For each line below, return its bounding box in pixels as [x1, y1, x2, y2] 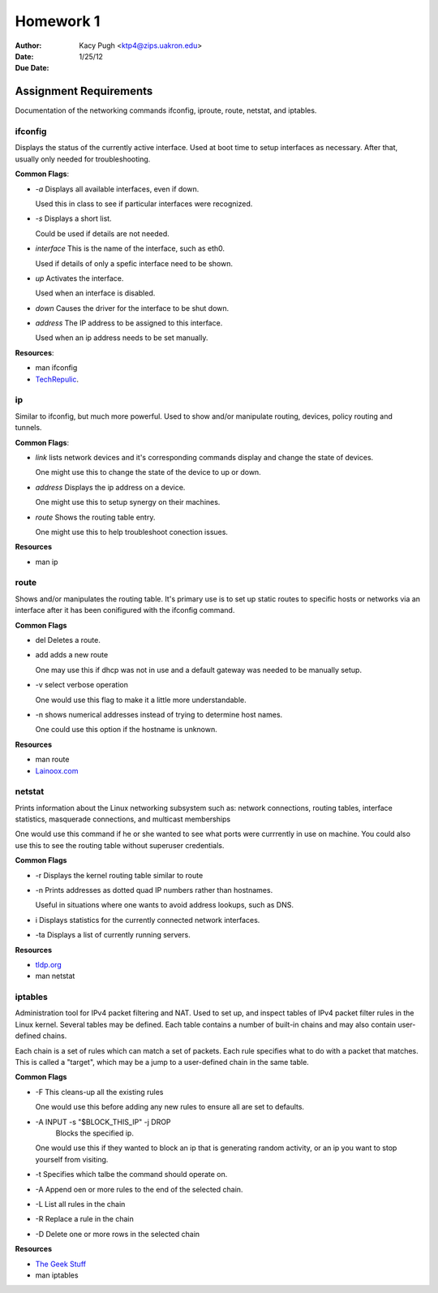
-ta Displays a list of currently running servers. [35, 930, 191, 940]
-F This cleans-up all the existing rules [35, 1087, 164, 1097]
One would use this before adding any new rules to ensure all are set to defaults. [35, 1102, 304, 1112]
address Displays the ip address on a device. [35, 482, 186, 492]
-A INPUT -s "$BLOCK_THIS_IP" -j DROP [35, 1117, 171, 1127]
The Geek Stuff [35, 1259, 87, 1269]
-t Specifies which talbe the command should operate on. [35, 1170, 228, 1179]
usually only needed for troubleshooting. [15, 154, 151, 164]
